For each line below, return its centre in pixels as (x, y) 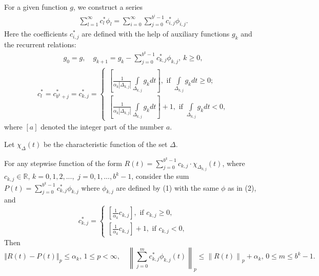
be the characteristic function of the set (105, 144)
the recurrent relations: (40, 44)
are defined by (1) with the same (167, 187)
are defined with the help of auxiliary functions (156, 34)
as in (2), (242, 187)
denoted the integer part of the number (102, 127)
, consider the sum (160, 176)
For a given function (36, 7)
